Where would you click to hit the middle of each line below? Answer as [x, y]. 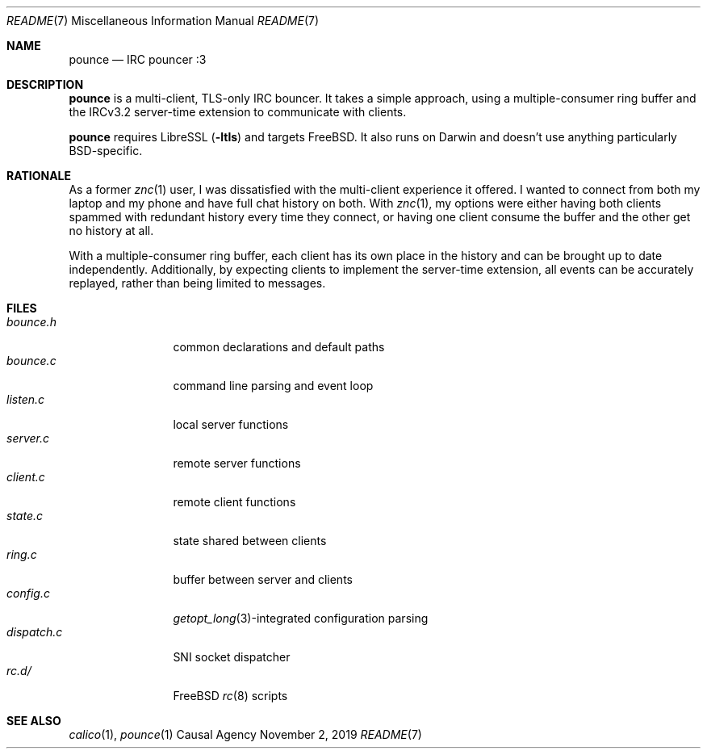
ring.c [22, 554]
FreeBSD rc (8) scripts [230, 696]
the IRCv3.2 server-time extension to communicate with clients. [238, 112]
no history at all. [111, 231]
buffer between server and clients [263, 579]
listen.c [25, 399]
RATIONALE [39, 176]
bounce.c [31, 361]
